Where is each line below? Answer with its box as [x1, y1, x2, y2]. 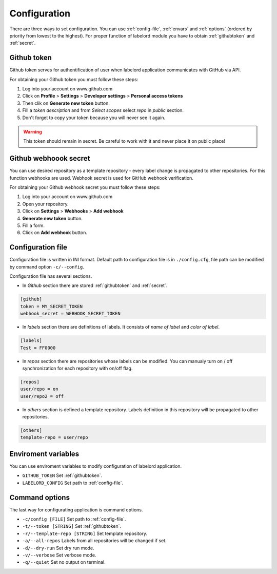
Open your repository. [22, 201, 69, 207]
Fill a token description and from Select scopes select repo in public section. [22, 107, 184, 113]
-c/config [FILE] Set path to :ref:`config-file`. [22, 516, 126, 522]
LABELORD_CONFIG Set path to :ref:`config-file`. [22, 480, 124, 486]
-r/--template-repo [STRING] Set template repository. [22, 530, 147, 537]
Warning [23, 128, 42, 135]
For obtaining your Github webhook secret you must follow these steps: [9, 184, 161, 190]
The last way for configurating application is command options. [9, 506, 143, 513]
